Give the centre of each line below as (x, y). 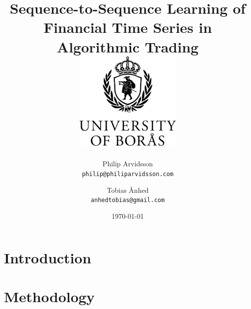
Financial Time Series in (128, 27)
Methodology (49, 296)
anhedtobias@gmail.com (128, 200)
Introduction (48, 258)
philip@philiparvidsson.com (128, 174)
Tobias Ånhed (128, 190)
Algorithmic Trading (128, 46)
